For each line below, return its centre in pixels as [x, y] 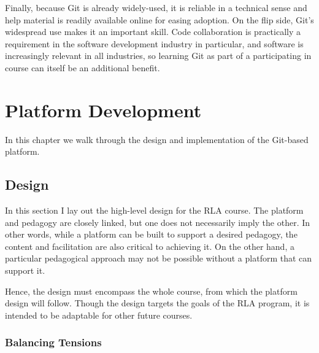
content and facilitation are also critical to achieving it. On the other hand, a [150, 246]
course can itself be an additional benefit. [83, 67]
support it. [25, 270]
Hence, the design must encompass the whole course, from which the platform [151, 291]
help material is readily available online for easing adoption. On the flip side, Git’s [159, 19]
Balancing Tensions [53, 342]
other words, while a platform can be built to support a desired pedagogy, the [151, 234]
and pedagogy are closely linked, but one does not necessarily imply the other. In [158, 222]
